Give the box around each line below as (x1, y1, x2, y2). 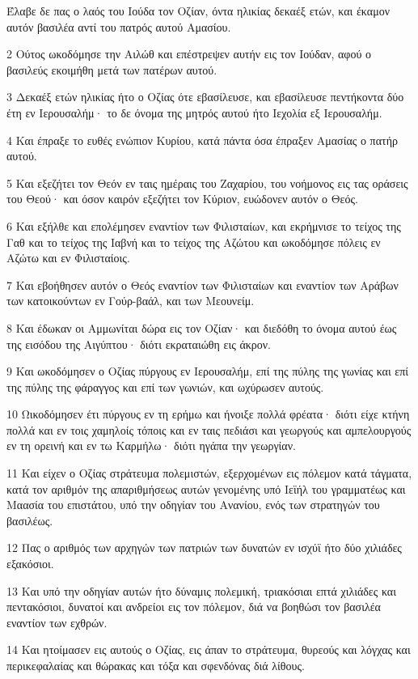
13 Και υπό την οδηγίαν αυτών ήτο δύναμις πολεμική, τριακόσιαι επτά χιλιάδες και (6, 582, 396, 599)
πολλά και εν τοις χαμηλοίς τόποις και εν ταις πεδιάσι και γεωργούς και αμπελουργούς (6, 421, 412, 438)
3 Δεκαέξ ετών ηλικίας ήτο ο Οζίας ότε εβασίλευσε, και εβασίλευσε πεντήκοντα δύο (6, 88, 404, 105)
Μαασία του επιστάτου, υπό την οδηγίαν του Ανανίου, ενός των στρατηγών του (6, 496, 380, 513)
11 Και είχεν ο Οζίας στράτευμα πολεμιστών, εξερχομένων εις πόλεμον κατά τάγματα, (6, 465, 412, 482)
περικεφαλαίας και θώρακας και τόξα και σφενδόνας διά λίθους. (6, 657, 305, 673)
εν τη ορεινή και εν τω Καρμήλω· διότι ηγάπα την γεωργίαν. (6, 437, 296, 454)
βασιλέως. (6, 511, 53, 528)
